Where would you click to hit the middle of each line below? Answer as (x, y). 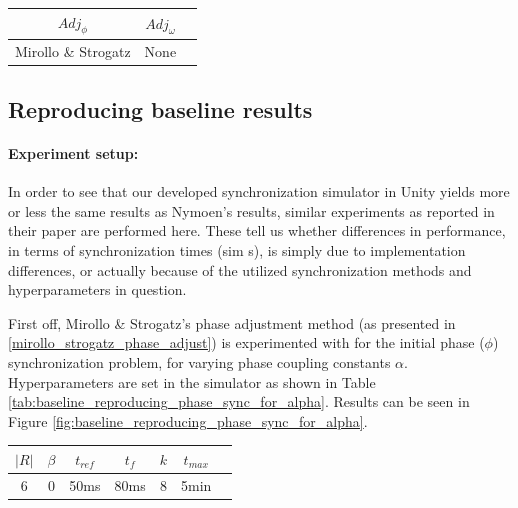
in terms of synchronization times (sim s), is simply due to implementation (237, 250)
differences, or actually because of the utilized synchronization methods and (240, 269)
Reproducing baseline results (160, 109)
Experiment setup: (73, 153)
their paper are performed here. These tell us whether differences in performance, (257, 230)
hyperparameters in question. (97, 289)
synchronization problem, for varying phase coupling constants (199, 361)
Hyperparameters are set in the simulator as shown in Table (192, 381)
